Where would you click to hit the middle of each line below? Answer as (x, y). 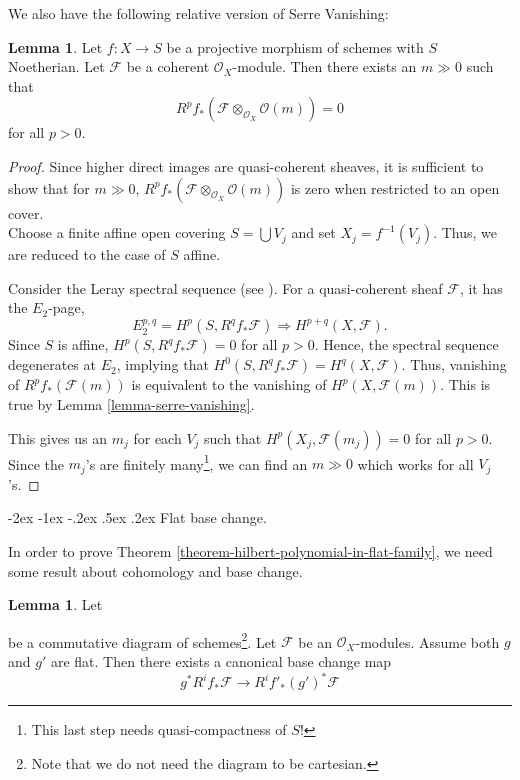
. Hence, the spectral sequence (406, 344)
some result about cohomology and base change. (155, 570)
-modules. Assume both (427, 641)
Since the (36, 463)
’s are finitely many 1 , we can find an (196, 462)
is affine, (83, 344)
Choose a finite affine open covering (117, 232)
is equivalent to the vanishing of (229, 384)
